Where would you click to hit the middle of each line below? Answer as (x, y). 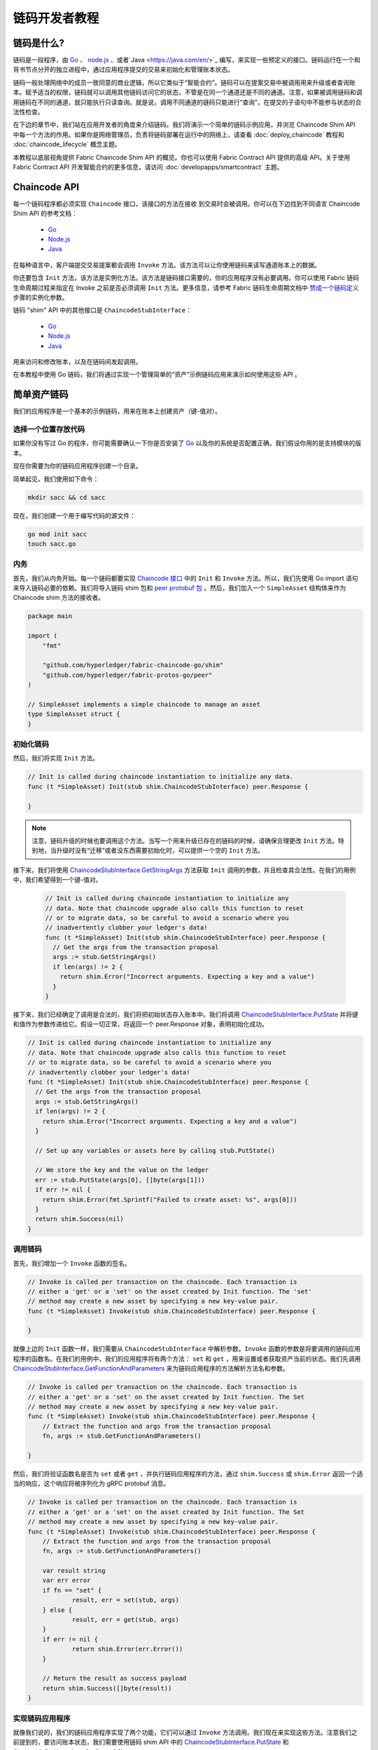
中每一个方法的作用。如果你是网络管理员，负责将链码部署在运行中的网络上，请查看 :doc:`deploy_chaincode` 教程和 (178, 134)
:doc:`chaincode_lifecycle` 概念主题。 (67, 144)
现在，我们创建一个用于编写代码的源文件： (74, 515)
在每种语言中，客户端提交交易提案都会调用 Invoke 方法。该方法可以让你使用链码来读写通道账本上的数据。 (167, 265)
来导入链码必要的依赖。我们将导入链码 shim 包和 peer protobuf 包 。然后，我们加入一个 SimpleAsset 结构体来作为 (180, 588)
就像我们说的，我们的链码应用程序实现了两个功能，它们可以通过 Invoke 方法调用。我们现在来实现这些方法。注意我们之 (185, 1732)
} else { (57, 1610)
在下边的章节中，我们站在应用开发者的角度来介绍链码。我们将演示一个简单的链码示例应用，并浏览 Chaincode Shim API (184, 125)
